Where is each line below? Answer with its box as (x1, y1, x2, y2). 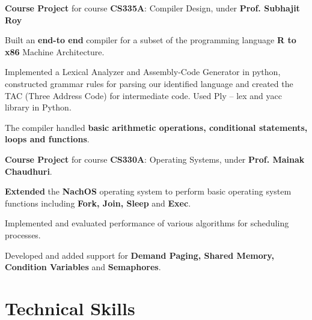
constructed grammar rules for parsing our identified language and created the (5, 77, 293, 89)
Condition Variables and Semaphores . (5, 261, 161, 273)
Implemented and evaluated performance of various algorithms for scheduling (5, 217, 289, 229)
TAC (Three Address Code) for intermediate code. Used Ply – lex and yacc (5, 89, 282, 101)
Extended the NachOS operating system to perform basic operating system (5, 185, 292, 198)
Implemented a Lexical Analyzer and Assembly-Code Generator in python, (5, 65, 281, 78)
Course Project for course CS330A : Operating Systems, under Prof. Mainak (5, 152, 305, 165)
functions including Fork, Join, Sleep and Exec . (5, 196, 191, 209)
